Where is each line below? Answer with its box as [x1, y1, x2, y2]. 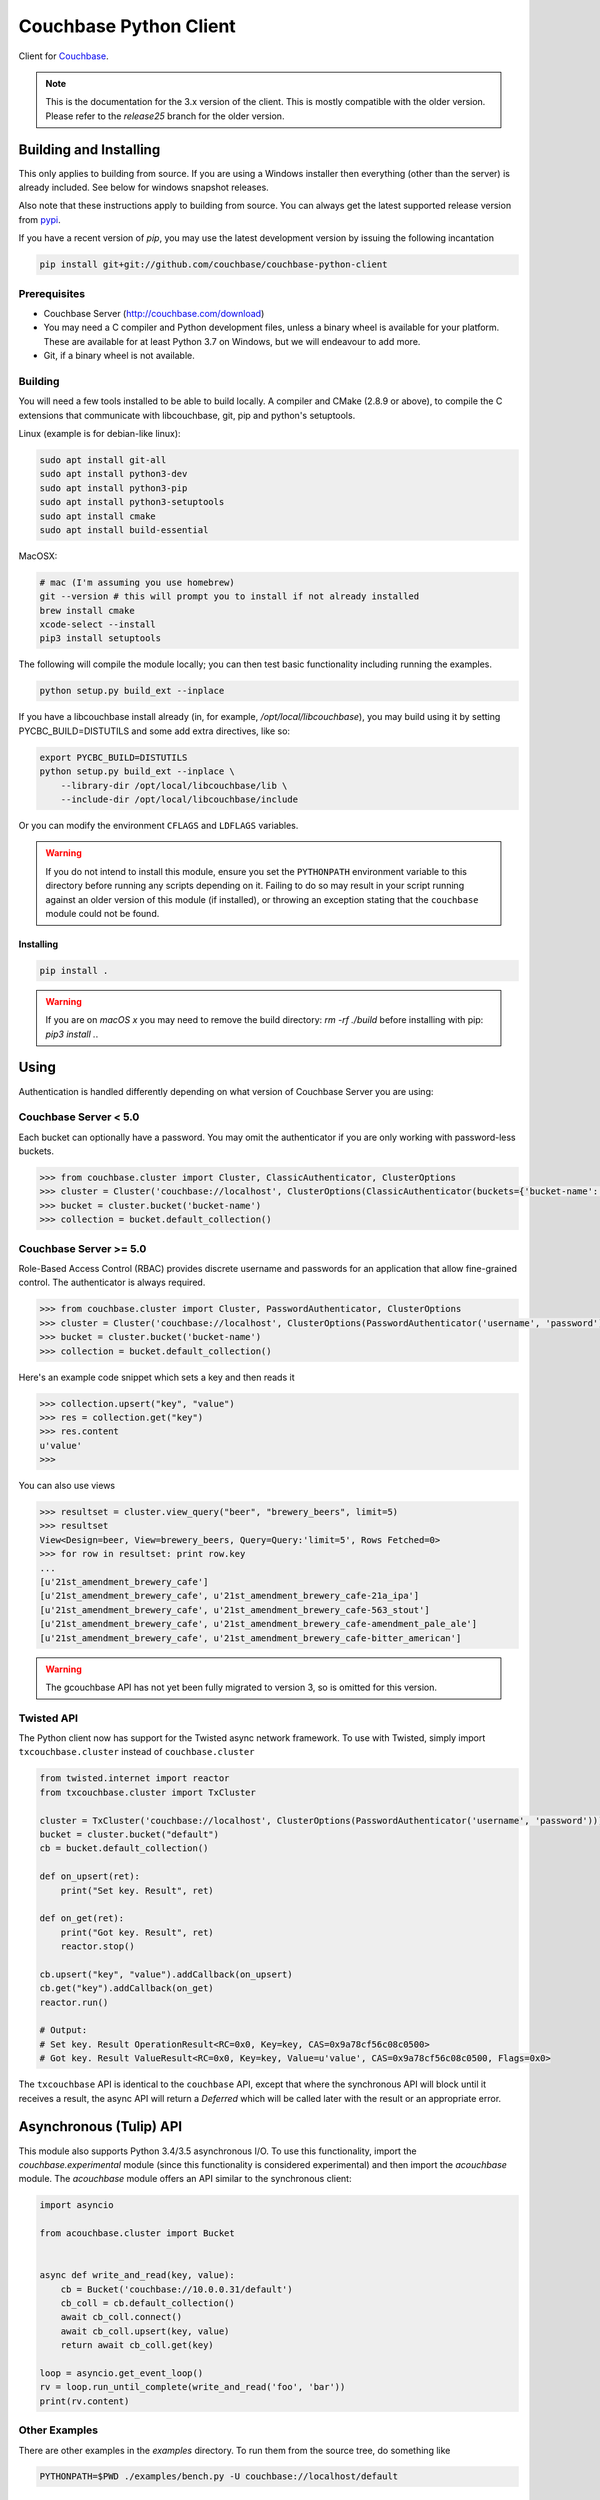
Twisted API [18, 1711, 79, 1725]
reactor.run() [39, 1996, 109, 2008]
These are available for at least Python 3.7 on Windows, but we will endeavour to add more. [43, 335, 421, 347]
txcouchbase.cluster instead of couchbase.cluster [18, 1746, 255, 1758]
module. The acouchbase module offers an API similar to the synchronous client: [18, 2173, 352, 2185]
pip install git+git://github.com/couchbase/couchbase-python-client [39, 259, 388, 270]
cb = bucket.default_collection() [39, 1843, 209, 1854]
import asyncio [39, 2200, 114, 2211]
